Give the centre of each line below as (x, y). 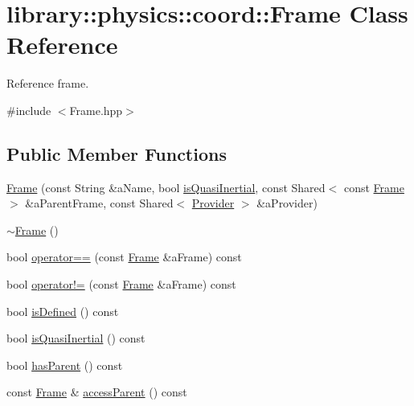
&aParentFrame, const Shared (99, 203)
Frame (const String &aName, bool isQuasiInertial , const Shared (166, 187)
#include (29, 110)
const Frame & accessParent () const (97, 392)
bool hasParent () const (65, 365)
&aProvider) (287, 203)
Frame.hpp (96, 110)
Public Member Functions (117, 153)
